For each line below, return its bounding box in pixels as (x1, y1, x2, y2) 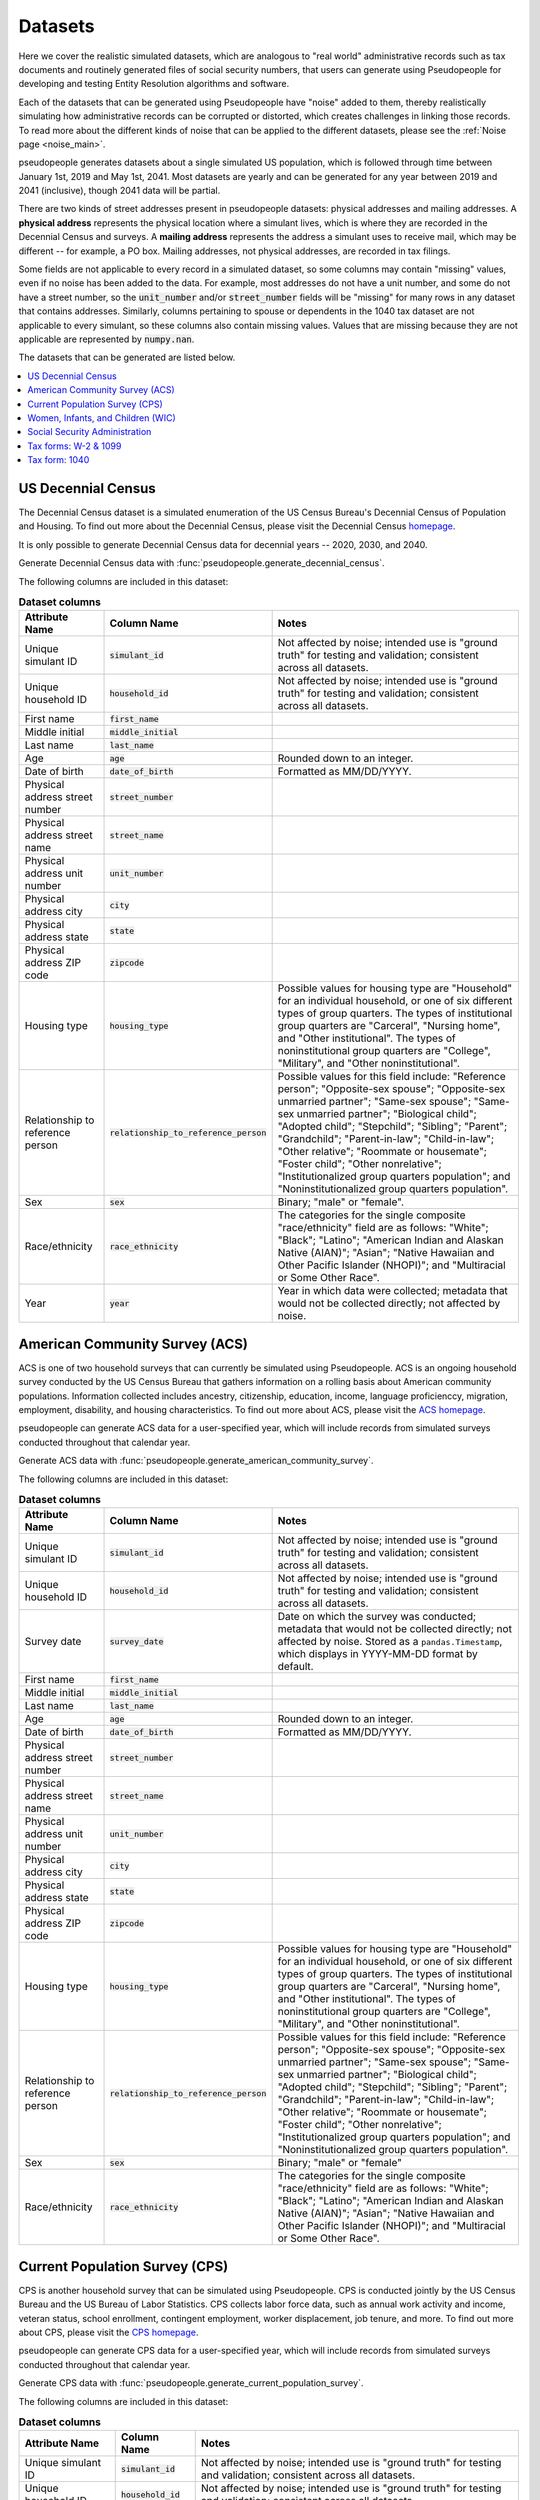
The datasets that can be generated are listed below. (18, 351, 236, 364)
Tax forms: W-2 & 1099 (27, 440, 122, 452)
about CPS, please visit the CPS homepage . (18, 2326, 199, 2339)
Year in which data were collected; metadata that (277, 1284, 509, 1298)
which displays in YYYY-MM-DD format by (277, 1647, 479, 1661)
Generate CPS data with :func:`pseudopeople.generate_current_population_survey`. (18, 2377, 364, 2389)
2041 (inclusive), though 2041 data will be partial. (18, 185, 221, 197)
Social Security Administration (27, 426, 152, 438)
